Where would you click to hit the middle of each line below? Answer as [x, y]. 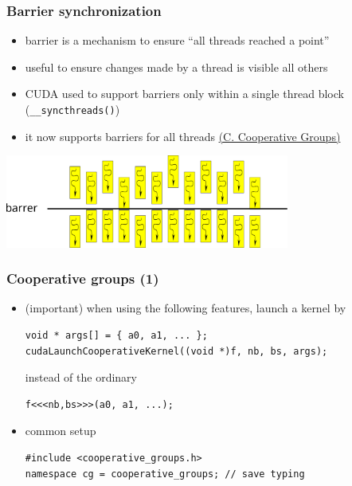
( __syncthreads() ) [72, 109]
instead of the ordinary [81, 377]
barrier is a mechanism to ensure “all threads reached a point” [177, 40]
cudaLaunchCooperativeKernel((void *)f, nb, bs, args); [176, 351]
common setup [61, 431]
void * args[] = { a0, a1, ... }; [116, 336]
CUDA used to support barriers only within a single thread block [184, 94]
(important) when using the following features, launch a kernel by [186, 308]
